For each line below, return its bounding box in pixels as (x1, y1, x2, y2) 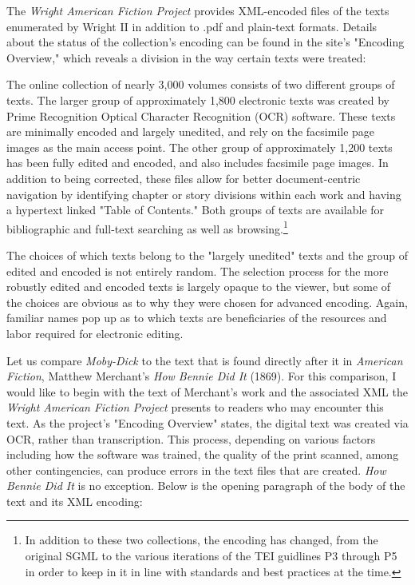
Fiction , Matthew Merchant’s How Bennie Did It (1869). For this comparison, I (6, 368, 397, 384)
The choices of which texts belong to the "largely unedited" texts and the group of (6, 246, 409, 263)
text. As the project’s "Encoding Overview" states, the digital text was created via (6, 414, 409, 431)
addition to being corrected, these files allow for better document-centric (6, 169, 361, 186)
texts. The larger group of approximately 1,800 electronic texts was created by (6, 91, 389, 108)
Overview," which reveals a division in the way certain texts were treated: (6, 49, 366, 66)
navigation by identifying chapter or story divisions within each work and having (6, 185, 401, 202)
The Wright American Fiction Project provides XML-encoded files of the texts (6, 2, 389, 18)
